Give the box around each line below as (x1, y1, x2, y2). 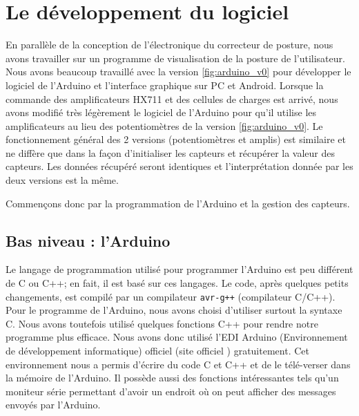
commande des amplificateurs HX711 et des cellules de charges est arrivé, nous (6, 91, 338, 106)
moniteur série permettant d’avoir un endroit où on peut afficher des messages (6, 384, 336, 398)
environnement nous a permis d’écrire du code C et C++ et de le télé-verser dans (6, 357, 351, 371)
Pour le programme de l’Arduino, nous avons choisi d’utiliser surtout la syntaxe (6, 303, 342, 317)
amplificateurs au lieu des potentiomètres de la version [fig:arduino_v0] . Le (6, 118, 323, 133)
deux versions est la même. (6, 173, 119, 187)
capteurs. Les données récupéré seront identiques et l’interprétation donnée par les (6, 159, 353, 173)
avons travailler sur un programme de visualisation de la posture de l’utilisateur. (6, 50, 345, 65)
